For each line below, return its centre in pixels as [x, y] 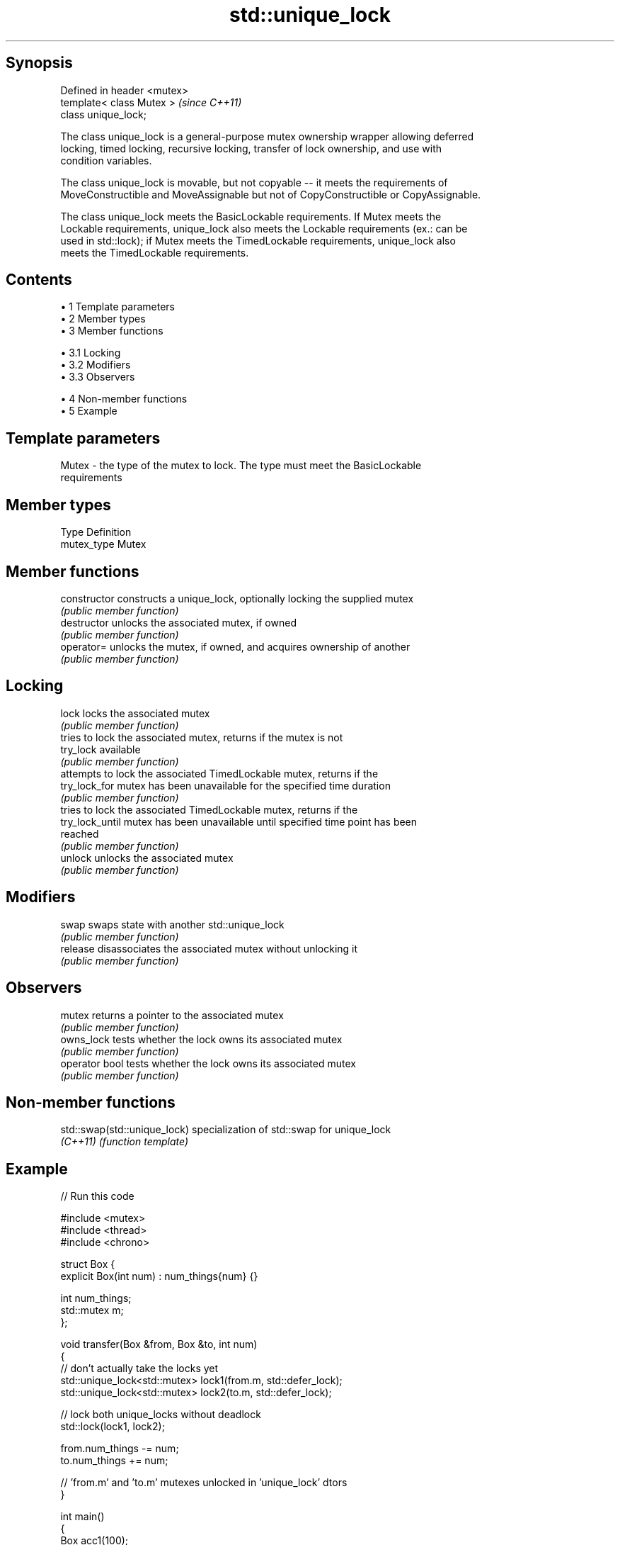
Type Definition [96, 532]
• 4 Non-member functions [124, 399]
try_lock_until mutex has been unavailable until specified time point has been [239, 821]
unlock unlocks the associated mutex [147, 858]
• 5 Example [89, 411]
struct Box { [88, 1264]
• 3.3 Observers [98, 377]
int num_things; [96, 1298]
